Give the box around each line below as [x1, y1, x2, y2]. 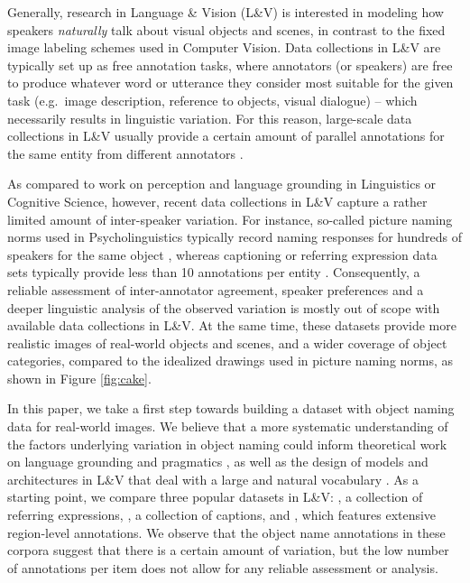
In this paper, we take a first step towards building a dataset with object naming [7, 399, 455, 418]
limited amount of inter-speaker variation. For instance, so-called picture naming [7, 209, 453, 228]
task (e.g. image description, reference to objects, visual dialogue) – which [7, 90, 418, 109]
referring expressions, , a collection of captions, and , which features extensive [7, 505, 437, 524]
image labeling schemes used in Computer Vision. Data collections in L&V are [7, 38, 441, 57]
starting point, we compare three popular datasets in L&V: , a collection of [7, 487, 423, 506]
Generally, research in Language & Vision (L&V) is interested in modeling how [7, 3, 444, 21]
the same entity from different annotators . [7, 143, 244, 162]
